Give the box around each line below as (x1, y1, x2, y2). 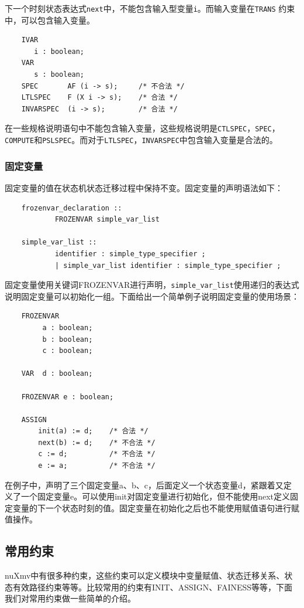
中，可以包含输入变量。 (5, 13, 95, 26)
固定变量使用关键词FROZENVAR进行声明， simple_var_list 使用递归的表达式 (5, 278, 299, 291)
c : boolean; (42, 347, 93, 355)
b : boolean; (42, 335, 93, 344)
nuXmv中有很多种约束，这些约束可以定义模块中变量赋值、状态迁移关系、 (5, 569, 285, 582)
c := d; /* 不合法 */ (38, 450, 156, 458)
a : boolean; (42, 323, 93, 332)
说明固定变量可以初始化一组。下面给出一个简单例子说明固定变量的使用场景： (5, 290, 299, 302)
